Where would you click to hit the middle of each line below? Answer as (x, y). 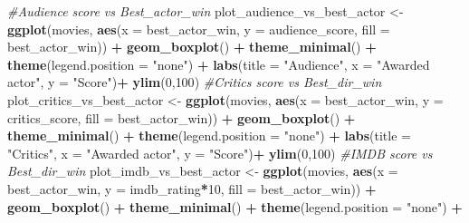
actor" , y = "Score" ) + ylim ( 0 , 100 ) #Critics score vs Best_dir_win (195, 82)
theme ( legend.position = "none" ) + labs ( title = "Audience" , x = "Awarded (219, 64)
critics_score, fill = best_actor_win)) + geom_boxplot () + (182, 117)
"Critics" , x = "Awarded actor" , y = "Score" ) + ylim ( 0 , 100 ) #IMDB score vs (220, 153)
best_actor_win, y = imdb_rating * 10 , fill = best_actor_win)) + (192, 188)
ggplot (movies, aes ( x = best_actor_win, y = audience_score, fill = (199, 29)
